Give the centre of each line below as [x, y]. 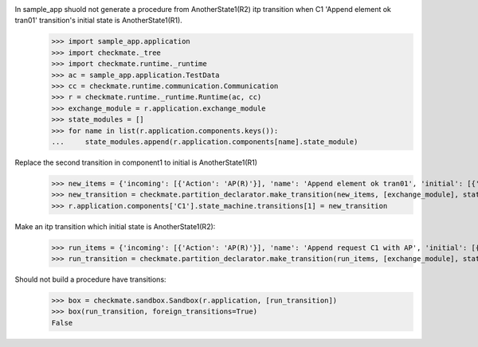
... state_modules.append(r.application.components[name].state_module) [205, 142]
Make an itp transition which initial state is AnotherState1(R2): [115, 226]
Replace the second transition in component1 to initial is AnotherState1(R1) [136, 162]
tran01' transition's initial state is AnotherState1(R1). [98, 21]
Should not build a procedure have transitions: [90, 279]
